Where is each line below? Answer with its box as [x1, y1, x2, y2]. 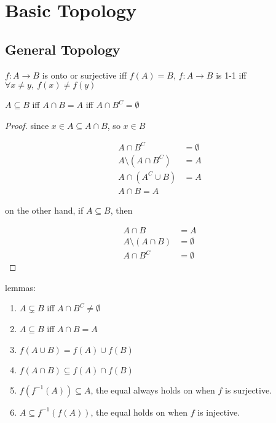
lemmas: [5, 281, 36, 293]
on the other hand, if [5, 203, 84, 216]
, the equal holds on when [90, 405, 188, 418]
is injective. [197, 405, 240, 418]
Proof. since [5, 118, 49, 131]
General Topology [5, 39, 120, 58]
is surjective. [225, 383, 272, 396]
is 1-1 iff [216, 68, 246, 81]
